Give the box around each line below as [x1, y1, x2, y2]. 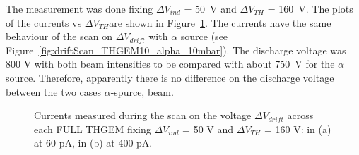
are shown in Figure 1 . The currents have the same [109, 15, 331, 30]
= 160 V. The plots [267, 1, 353, 15]
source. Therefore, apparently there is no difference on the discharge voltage [6, 70, 334, 85]
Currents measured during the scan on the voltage [34, 108, 252, 123]
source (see [180, 29, 228, 44]
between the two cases [6, 84, 102, 99]
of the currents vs [6, 15, 82, 30]
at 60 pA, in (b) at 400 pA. [34, 135, 153, 150]
